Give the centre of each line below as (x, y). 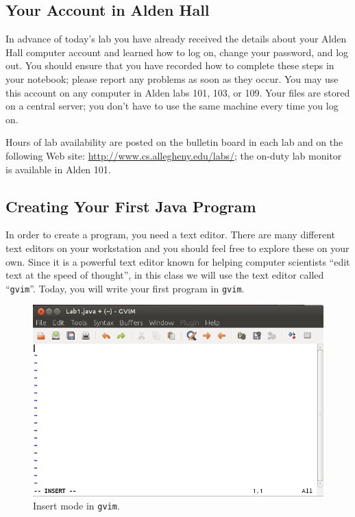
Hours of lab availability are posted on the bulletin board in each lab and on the (174, 142)
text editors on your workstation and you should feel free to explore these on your (177, 248)
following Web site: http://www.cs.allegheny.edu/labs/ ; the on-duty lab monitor (174, 155)
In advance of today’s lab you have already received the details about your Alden (176, 39)
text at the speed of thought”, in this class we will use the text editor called (165, 275)
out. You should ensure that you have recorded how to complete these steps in (170, 65)
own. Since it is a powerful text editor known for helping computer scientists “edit (178, 261)
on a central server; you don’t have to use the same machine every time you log (172, 106)
